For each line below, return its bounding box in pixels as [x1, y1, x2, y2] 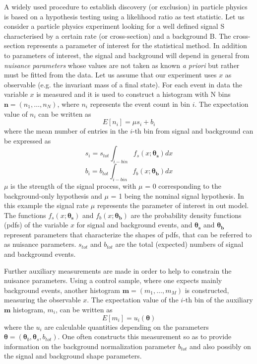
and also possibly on [189, 341, 251, 351]
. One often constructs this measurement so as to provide [58, 331, 232, 342]
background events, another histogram [4, 285, 121, 295]
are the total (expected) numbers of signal [115, 239, 244, 249]
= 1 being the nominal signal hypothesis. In [111, 190, 244, 201]
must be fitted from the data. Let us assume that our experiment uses [4, 70, 217, 80]
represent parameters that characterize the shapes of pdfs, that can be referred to [4, 229, 252, 239]
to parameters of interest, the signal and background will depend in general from [4, 50, 250, 60]
